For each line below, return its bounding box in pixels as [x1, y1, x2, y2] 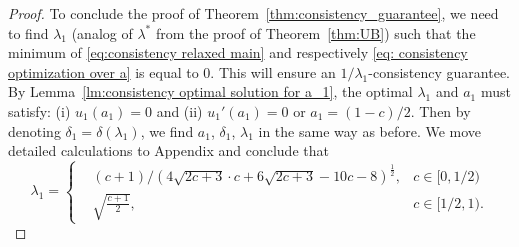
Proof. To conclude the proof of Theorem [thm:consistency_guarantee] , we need [8, 3, 499, 23]
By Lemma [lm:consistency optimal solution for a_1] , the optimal [8, 81, 413, 102]
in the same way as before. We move [258, 120, 482, 141]
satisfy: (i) [8, 100, 71, 121]
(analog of [71, 22, 133, 43]
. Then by [410, 100, 471, 121]
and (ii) [156, 100, 203, 121]
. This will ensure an [210, 61, 336, 82]
